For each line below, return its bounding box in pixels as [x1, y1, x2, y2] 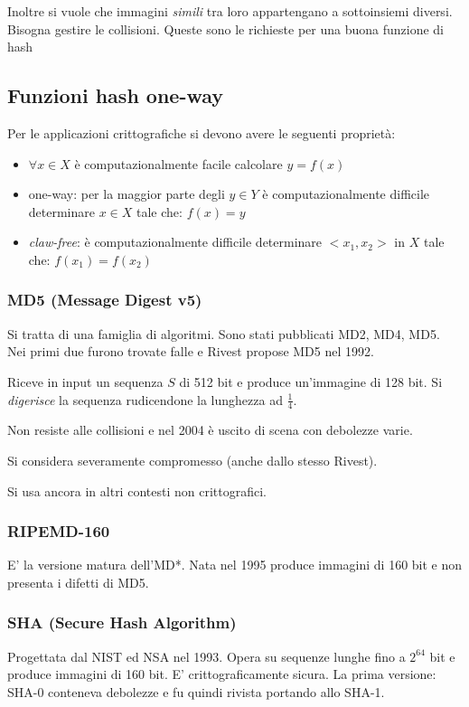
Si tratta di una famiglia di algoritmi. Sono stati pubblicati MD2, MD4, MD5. [7, 324, 440, 343]
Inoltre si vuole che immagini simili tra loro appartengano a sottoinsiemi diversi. [7, 2, 453, 20]
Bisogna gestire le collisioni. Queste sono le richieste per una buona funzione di [7, 19, 444, 38]
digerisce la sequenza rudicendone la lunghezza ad [7, 390, 283, 409]
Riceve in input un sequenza [7, 372, 164, 391]
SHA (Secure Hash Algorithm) [7, 611, 237, 634]
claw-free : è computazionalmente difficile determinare [28, 232, 323, 251]
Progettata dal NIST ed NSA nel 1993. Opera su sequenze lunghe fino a [7, 646, 406, 665]
